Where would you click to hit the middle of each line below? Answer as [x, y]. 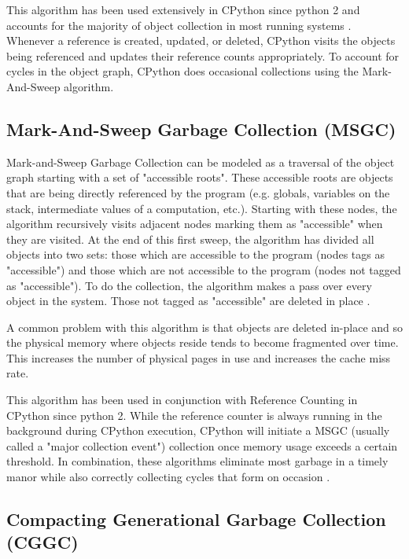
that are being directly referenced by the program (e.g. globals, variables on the [198, 192]
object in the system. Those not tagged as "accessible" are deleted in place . [188, 301]
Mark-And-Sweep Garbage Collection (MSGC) [201, 129]
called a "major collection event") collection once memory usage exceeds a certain [202, 445]
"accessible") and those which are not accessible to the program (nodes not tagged [204, 269]
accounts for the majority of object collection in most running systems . [179, 25]
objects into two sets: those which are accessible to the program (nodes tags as [195, 254]
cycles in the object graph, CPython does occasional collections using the [182, 71]
